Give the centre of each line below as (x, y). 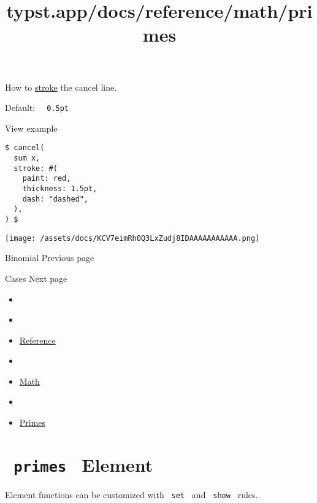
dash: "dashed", (55, 199)
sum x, (27, 158)
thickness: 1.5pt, (60, 189)
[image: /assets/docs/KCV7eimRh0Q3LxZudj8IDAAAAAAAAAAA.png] (132, 238)
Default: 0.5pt (37, 108)
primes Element (83, 464)
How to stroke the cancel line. (61, 87)
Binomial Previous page (50, 258)
